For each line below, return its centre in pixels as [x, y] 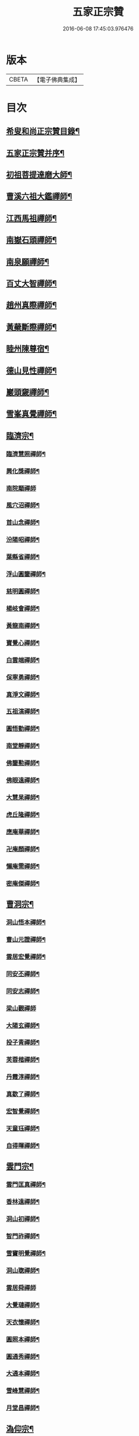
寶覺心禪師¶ [23, 643]
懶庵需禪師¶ [23, 866]
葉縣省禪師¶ [23, 557]
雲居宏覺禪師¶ [26, 957]
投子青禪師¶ [23, 1042]
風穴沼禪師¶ [23, 506]
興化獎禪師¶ [23, 471]
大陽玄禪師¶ [23, 1025]
